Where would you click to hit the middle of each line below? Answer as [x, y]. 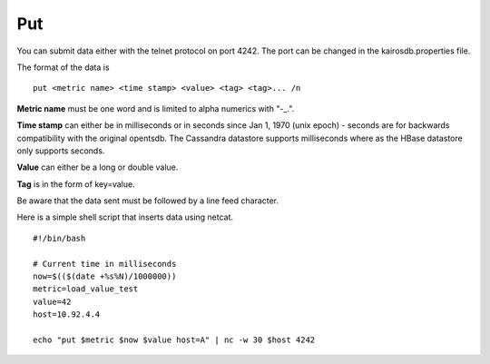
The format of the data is [63, 67]
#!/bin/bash [59, 238]
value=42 [52, 301]
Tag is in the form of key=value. [76, 184]
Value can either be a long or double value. [98, 167]
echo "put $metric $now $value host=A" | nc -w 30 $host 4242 [174, 339]
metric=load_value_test [86, 289]
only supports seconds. [61, 151]
